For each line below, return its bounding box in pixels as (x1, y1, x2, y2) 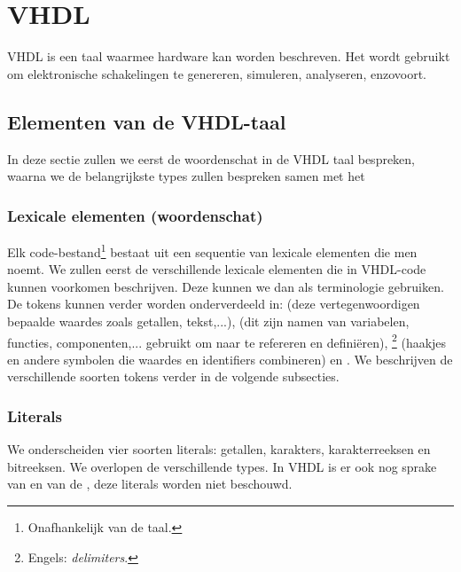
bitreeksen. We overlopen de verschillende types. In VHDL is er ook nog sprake (7, 457, 437, 475)
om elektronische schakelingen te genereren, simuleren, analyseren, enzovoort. (7, 64, 427, 82)
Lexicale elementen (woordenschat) (7, 204, 263, 226)
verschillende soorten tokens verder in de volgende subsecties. (7, 367, 340, 386)
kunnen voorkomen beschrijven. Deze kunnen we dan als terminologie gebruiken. (7, 277, 444, 295)
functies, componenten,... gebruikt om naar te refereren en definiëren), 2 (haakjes (7, 330, 447, 351)
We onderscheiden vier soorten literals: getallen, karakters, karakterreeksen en (7, 440, 431, 458)
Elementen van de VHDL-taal (7, 107, 286, 135)
